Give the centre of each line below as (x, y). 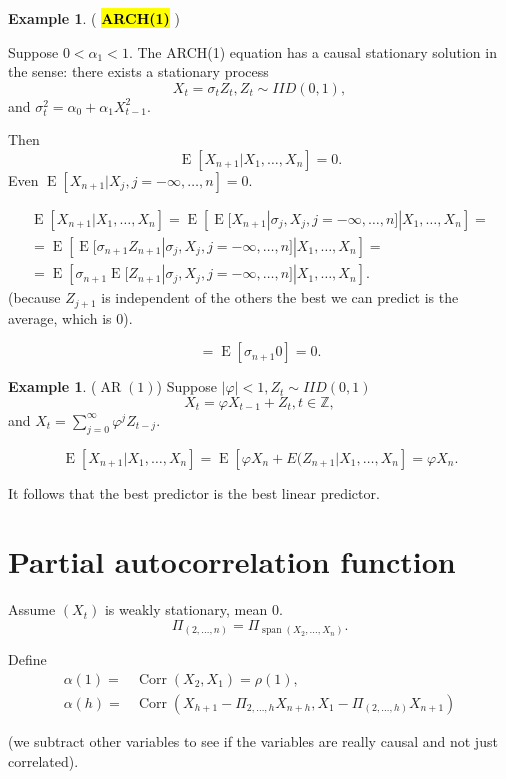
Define (27, 659)
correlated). (43, 760)
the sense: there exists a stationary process (138, 71)
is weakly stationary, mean (186, 609)
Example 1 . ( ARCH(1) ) (94, 18)
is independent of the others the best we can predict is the (280, 297)
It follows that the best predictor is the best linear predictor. (194, 492)
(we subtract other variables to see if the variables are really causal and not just (253, 740)
